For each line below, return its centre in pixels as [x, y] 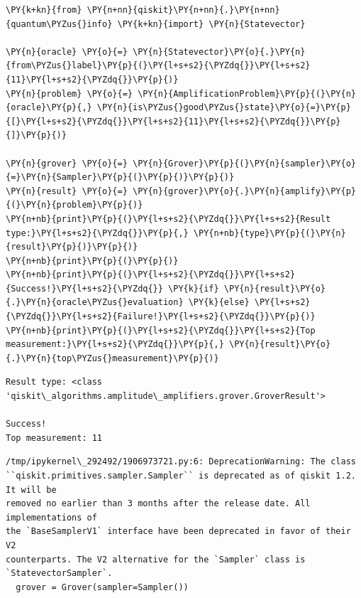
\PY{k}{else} [219, 303]
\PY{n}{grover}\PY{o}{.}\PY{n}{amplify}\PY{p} [244, 191]
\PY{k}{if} [194, 288]
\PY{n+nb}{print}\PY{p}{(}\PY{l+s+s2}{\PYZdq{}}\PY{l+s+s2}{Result [168, 219]
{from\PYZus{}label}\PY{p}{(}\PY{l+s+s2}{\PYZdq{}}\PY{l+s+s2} [158, 66]
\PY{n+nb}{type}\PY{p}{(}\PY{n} [270, 233]
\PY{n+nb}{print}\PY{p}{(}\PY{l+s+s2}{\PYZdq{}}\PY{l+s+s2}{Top [161, 330]
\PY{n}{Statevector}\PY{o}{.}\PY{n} [219, 52]
